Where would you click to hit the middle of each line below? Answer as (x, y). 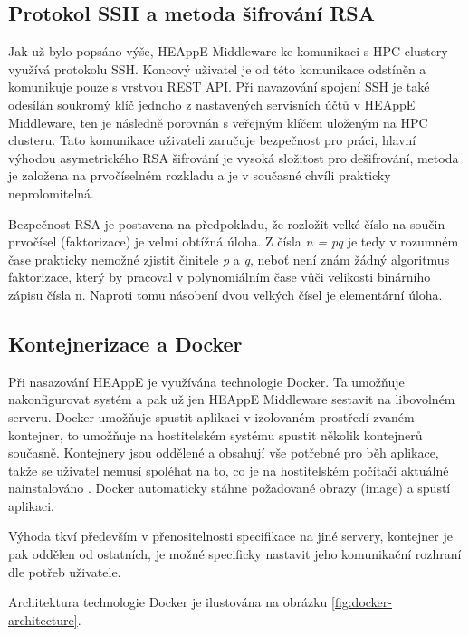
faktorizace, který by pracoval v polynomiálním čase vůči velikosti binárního (220, 277)
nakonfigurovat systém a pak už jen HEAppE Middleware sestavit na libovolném (232, 399)
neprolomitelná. (51, 193)
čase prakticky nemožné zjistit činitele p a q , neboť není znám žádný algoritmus (229, 259)
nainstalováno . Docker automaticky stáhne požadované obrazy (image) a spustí (230, 488)
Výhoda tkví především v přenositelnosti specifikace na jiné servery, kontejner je (230, 536)
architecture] (43, 619)
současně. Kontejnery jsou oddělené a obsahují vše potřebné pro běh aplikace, (224, 453)
